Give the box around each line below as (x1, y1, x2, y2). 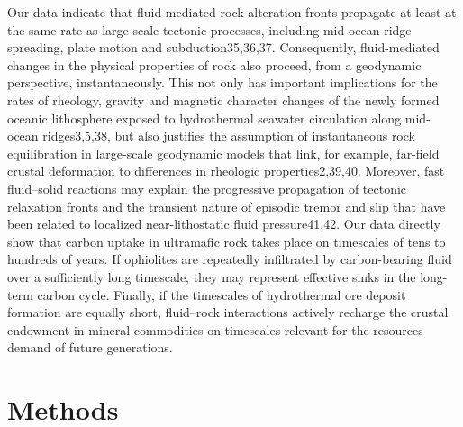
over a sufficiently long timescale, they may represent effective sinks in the (7, 267, 416, 286)
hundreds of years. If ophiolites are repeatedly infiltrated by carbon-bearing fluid (7, 250, 452, 268)
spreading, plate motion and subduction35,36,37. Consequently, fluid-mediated (7, 38, 440, 57)
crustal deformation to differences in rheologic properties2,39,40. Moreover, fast (7, 161, 445, 180)
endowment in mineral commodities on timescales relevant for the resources (7, 320, 423, 339)
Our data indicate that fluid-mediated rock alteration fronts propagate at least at (7, 3, 457, 21)
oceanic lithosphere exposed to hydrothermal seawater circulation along (7, 108, 402, 127)
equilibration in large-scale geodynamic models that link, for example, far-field (7, 143, 440, 162)
